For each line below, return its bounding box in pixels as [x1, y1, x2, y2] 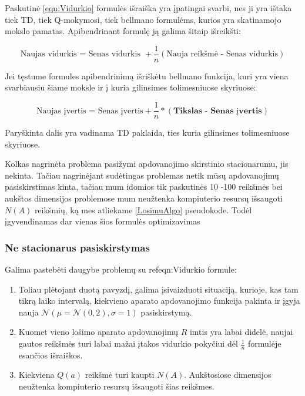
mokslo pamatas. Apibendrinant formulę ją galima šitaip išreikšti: [5, 25, 241, 37]
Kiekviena [18, 368, 55, 381]
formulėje [248, 337, 281, 350]
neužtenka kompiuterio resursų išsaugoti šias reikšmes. [18, 380, 214, 392]
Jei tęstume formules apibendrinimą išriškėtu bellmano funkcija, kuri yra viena [5, 69, 289, 82]
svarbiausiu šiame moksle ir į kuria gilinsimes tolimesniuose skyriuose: [5, 81, 256, 93]
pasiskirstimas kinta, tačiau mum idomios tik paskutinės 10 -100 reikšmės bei [5, 180, 283, 193]
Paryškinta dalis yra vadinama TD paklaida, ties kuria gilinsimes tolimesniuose [5, 126, 290, 139]
